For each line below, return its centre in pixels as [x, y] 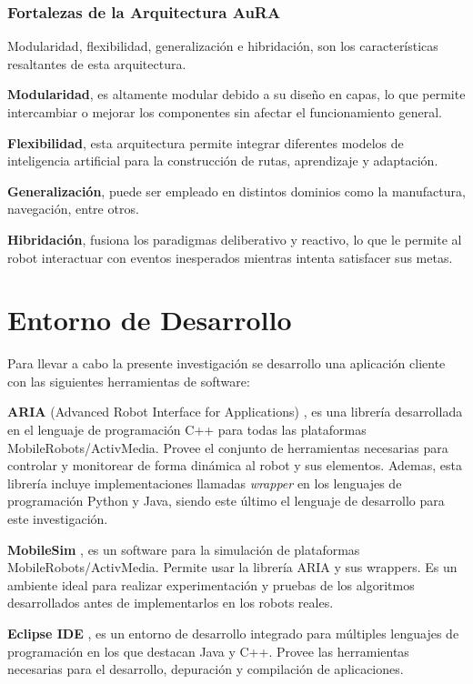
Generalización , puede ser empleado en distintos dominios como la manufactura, [236, 191]
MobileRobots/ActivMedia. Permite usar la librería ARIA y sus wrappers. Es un [232, 567]
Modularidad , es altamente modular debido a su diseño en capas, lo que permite [236, 94]
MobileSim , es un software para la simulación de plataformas [184, 549]
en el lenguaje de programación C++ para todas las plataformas [187, 430]
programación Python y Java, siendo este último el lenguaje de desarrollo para [226, 501]
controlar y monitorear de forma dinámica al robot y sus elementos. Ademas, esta [235, 465]
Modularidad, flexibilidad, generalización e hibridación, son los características [223, 46]
